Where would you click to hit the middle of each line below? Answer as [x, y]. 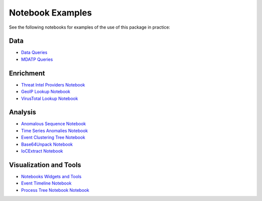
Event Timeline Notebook [46, 183]
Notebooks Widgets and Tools [51, 176]
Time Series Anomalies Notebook [55, 131]
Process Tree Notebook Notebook [55, 190]
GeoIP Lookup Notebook [46, 92]
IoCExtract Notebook [42, 151]
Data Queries [34, 52]
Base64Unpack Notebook [47, 144]
